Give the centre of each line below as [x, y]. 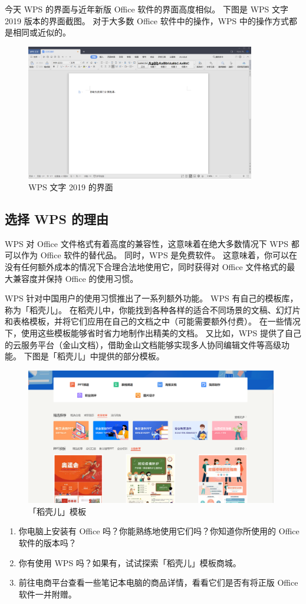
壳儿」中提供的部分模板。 [115, 356]
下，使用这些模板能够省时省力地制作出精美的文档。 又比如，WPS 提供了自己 [153, 332]
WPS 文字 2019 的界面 [71, 187]
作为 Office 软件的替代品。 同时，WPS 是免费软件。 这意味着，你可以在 [159, 255]
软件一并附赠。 [47, 594]
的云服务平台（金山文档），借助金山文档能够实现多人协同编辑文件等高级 [143, 344]
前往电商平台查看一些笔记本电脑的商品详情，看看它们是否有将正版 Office [158, 582]
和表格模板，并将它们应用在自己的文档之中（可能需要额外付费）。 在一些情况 [153, 321]
